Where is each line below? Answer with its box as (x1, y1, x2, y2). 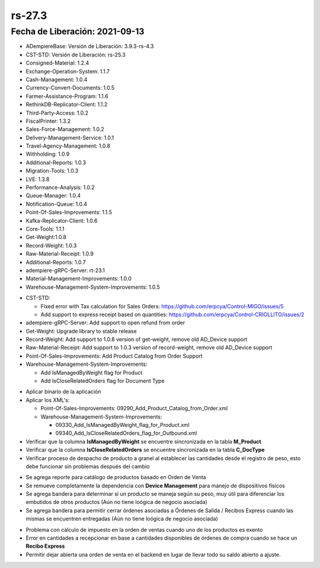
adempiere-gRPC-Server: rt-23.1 (25, 267, 105, 274)
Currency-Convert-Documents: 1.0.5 (25, 84, 115, 91)
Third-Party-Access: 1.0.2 (25, 109, 89, 116)
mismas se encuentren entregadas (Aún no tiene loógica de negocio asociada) (25, 515, 219, 522)
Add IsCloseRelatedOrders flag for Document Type (40, 377, 165, 385)
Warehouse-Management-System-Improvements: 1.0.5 (25, 283, 160, 291)
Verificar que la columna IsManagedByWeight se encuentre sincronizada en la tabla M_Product (25, 438, 261, 445)
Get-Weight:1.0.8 (25, 234, 66, 241)
